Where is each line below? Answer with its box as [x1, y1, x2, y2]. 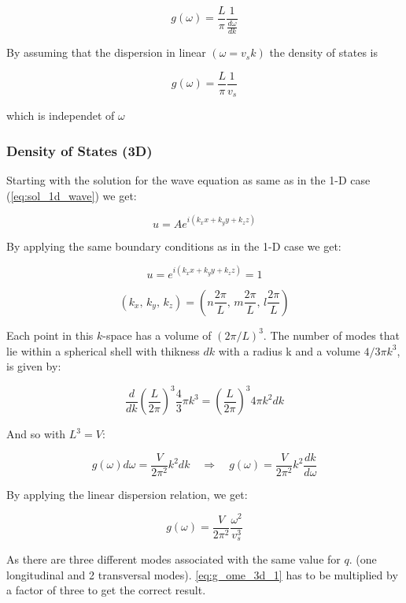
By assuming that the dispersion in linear [6, 44, 206, 61]
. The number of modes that [263, 326, 400, 343]
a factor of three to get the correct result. [6, 582, 206, 598]
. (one [349, 551, 377, 568]
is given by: [6, 358, 61, 374]
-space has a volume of [102, 326, 212, 343]
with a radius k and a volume [218, 342, 360, 359]
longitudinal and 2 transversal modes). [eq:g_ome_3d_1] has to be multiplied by [6, 566, 398, 583]
